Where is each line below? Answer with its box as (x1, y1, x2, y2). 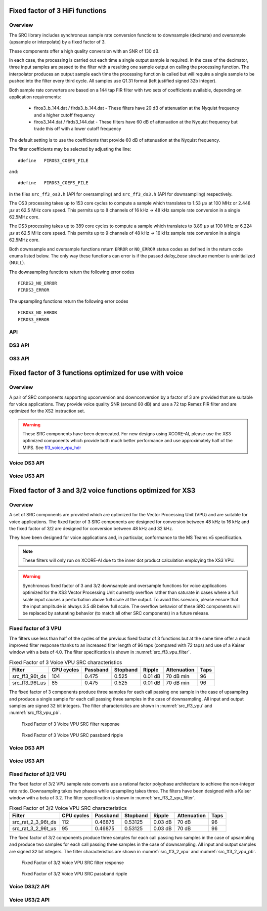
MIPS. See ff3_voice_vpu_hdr (22, 445, 82, 451)
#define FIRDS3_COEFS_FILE (18, 180, 89, 186)
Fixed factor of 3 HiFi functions (9, 6, 106, 15)
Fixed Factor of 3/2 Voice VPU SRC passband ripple (21, 871, 128, 877)
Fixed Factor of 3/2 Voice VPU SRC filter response (21, 860, 124, 866)
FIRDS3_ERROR (18, 287, 49, 293)
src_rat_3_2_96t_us (12, 825, 56, 832)
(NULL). (9, 260, 26, 266)
